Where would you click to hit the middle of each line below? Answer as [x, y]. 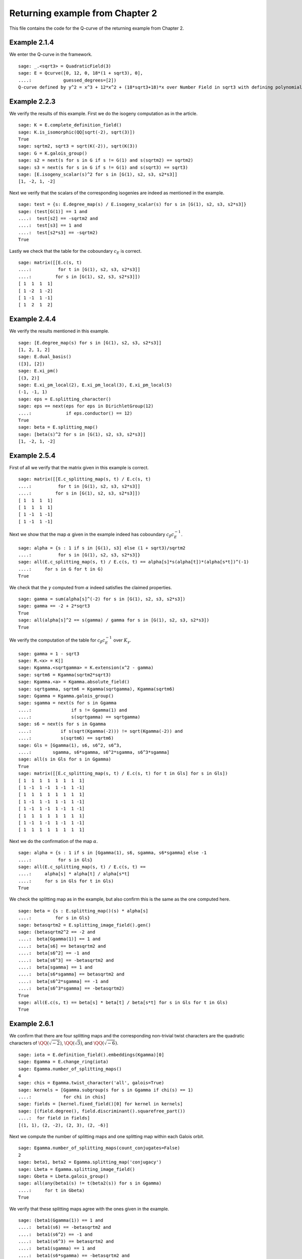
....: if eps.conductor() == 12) [75, 413]
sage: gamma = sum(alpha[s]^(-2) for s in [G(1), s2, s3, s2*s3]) [102, 599]
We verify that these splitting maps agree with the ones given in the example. [89, 1209]
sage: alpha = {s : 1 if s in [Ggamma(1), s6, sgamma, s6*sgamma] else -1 [112, 853]
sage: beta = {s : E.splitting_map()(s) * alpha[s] [83, 911]
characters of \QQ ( [29, 1043]
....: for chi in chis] [62, 1097]
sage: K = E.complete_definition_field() [70, 125]
